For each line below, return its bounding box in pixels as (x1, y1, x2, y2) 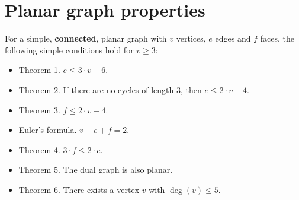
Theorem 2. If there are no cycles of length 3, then (18, 83, 202, 96)
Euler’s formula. (18, 123, 77, 136)
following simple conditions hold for (5, 43, 134, 56)
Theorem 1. (18, 64, 60, 76)
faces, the (260, 32, 294, 45)
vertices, (176, 32, 206, 45)
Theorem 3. (18, 103, 60, 116)
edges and (215, 32, 251, 45)
